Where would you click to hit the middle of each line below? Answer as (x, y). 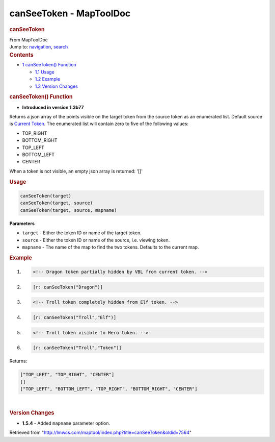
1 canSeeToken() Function (49, 65)
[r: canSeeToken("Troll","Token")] (77, 348)
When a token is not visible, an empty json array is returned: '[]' (76, 171)
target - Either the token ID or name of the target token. (82, 233)
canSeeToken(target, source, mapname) (68, 210)
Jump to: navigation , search (39, 47)
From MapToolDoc (29, 40)
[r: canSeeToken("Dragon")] (68, 287)
